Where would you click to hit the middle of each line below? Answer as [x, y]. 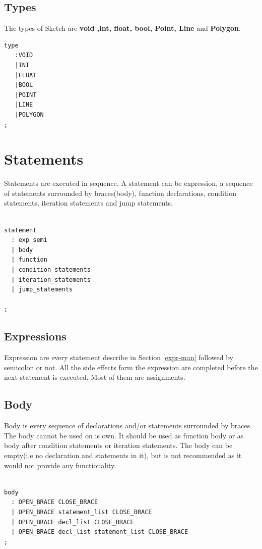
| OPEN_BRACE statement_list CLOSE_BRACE [82, 512]
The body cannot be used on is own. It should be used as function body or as [124, 435]
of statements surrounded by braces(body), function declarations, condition [120, 193]
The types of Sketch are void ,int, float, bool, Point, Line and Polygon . [122, 28]
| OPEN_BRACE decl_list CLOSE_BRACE [73, 522]
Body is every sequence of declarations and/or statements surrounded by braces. [128, 426]
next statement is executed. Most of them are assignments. [95, 377]
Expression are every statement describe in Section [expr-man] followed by [119, 357]
